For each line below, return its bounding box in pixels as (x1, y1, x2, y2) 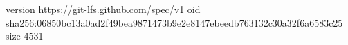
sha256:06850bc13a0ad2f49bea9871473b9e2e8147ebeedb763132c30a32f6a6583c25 (6, 15, 343, 29)
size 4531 (6, 29, 44, 43)
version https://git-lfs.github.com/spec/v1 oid (6, 2, 201, 16)
